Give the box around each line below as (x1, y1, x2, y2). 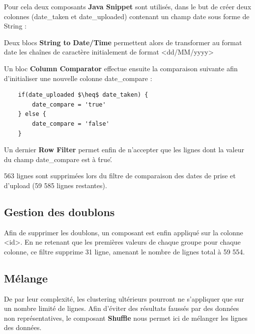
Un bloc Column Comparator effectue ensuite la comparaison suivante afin (4, 63, 238, 73)
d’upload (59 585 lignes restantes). (4, 180, 107, 190)
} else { (18, 111, 46, 118)
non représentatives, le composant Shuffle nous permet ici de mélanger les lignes (4, 312, 248, 323)
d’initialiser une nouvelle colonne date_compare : (4, 73, 152, 83)
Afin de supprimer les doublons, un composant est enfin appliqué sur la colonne (4, 227, 243, 237)
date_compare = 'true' (32, 101, 106, 108)
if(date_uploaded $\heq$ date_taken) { (18, 91, 148, 99)
